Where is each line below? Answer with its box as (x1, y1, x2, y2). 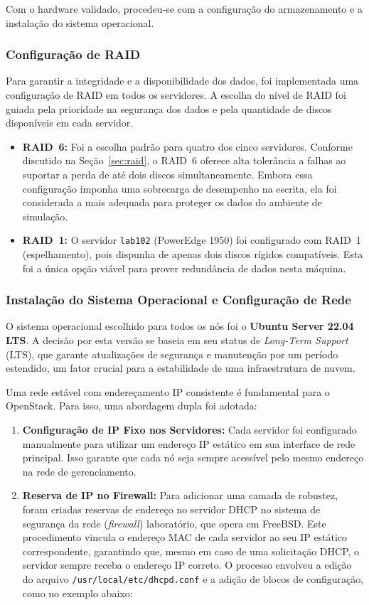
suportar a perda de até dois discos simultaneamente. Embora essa (22, 166, 313, 181)
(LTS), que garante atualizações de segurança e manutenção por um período (6, 346, 338, 361)
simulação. (22, 208, 68, 223)
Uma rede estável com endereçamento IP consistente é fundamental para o (6, 384, 330, 399)
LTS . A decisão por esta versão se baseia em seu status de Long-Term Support (6, 333, 348, 347)
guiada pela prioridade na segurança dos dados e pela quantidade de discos (6, 101, 332, 116)
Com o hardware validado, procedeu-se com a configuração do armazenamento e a (6, 1, 363, 16)
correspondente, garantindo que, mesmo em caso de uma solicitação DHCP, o (22, 543, 360, 558)
